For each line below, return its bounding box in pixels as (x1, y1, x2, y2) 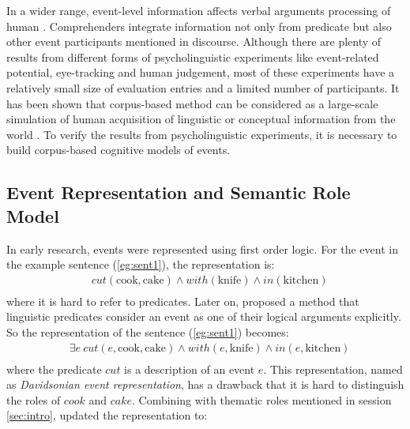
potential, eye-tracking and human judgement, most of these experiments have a (6, 64, 395, 81)
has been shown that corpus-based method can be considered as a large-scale (6, 95, 378, 111)
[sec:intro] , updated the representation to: (6, 407, 208, 423)
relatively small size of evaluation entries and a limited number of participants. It (6, 79, 400, 96)
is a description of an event (124, 360, 255, 377)
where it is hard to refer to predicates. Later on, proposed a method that (6, 292, 359, 309)
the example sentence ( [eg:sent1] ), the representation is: (6, 256, 275, 273)
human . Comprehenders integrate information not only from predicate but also (6, 17, 392, 34)
